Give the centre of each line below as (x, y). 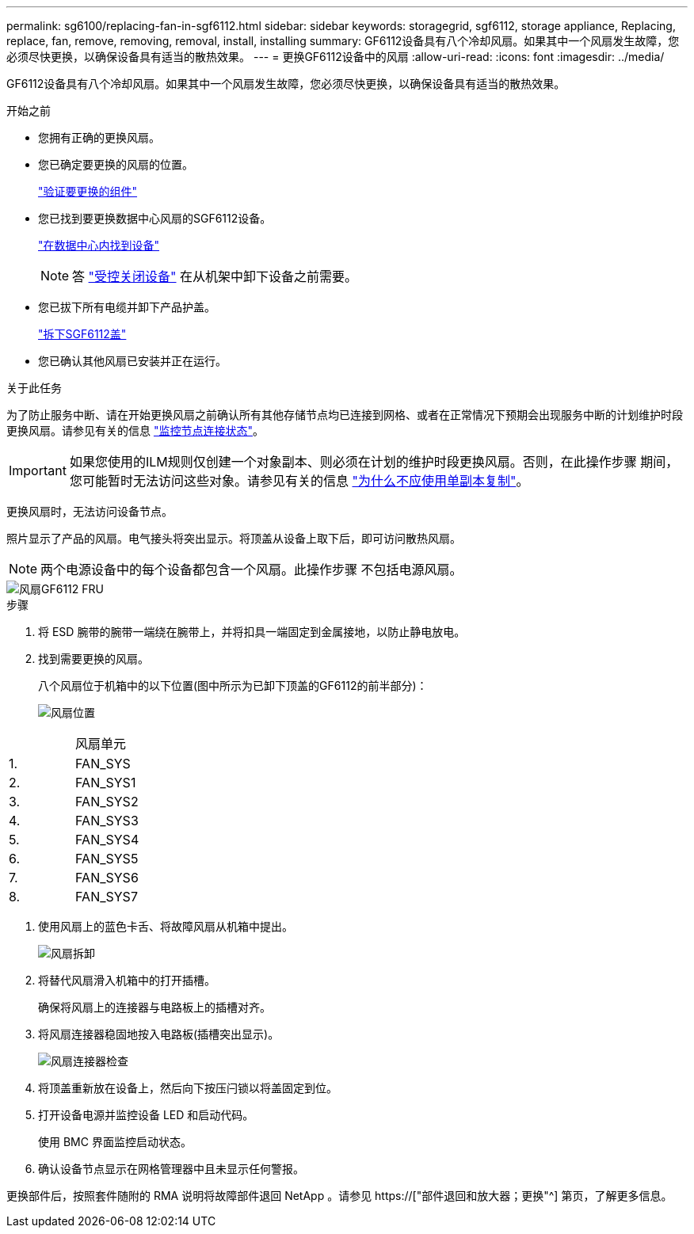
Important (38, 470)
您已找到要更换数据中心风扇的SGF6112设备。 (155, 218)
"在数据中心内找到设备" (99, 245)
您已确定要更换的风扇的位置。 (116, 164)
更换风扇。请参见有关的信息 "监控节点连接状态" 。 (135, 430)
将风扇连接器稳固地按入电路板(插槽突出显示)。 (159, 1034)
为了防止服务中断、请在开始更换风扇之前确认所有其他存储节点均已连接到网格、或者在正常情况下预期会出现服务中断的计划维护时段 (345, 415)
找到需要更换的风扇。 (93, 659)
